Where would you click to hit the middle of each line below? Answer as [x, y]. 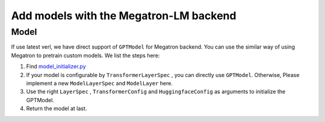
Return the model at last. [57, 109]
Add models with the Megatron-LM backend [124, 16]
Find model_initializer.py [56, 67]
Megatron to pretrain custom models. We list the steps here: [85, 55]
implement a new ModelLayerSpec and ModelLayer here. [99, 83]
